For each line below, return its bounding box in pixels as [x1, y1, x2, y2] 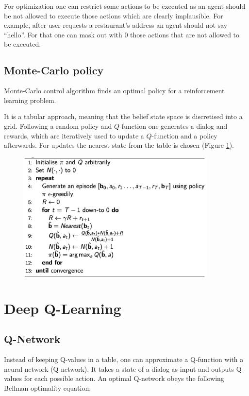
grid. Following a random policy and [4, 121, 112, 131]
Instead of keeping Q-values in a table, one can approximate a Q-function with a [4, 354, 244, 364]
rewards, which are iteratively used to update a [4, 130, 144, 140]
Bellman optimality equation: [4, 382, 91, 393]
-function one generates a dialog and [119, 121, 228, 131]
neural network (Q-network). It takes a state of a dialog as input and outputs [4, 363, 234, 374]
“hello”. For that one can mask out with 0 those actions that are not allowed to [4, 29, 240, 39]
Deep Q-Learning [4, 298, 121, 318]
